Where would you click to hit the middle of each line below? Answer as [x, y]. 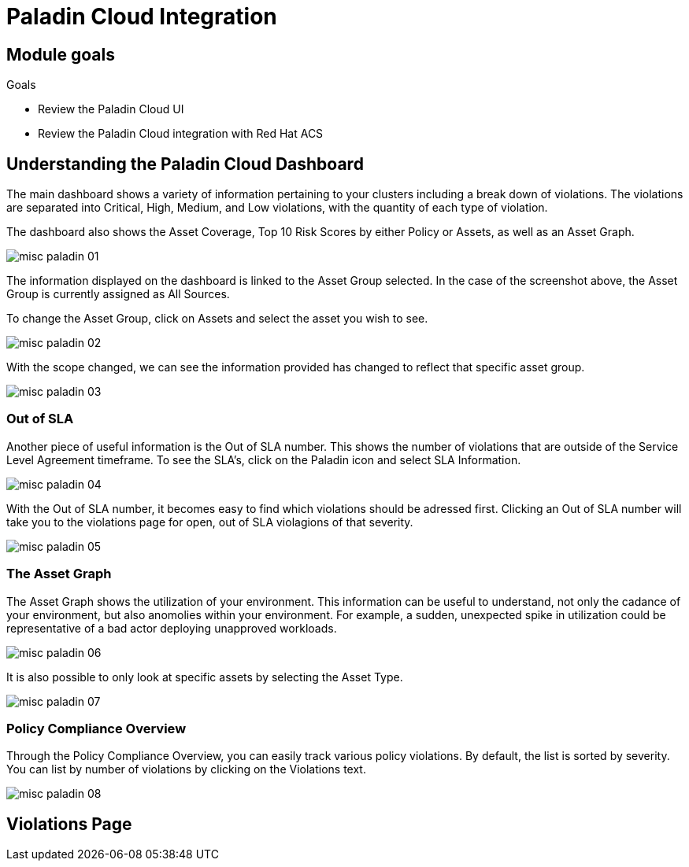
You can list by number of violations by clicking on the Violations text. [186, 769]
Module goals [61, 54]
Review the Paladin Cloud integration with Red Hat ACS [181, 134]
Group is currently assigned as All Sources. [118, 294]
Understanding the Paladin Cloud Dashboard [185, 164]
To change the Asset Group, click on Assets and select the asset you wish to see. [217, 319]
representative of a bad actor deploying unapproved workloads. [172, 628]
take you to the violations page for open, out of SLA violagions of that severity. [210, 522]
